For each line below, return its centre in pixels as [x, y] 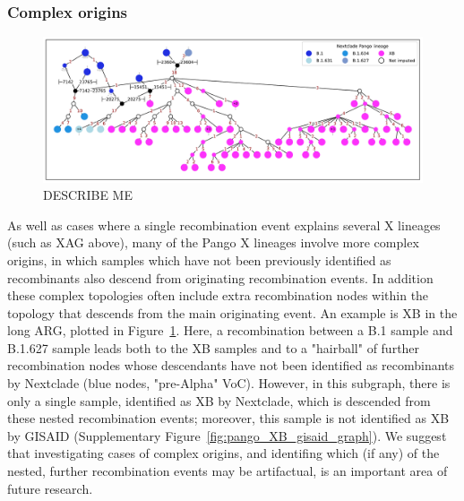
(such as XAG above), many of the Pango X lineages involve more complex [213, 242]
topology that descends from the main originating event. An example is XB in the [232, 312]
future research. [50, 488]
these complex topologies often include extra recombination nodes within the [218, 295]
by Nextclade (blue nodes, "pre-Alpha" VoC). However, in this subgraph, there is [229, 383]
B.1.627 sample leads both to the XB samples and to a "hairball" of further [214, 347]
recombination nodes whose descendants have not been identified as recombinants [231, 365]
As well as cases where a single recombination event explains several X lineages [224, 225]
